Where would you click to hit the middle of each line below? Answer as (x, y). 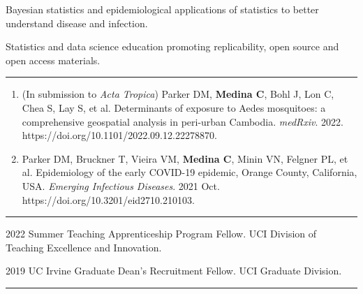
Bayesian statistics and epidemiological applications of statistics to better (162, 9)
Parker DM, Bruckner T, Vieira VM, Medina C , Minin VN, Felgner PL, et (185, 158)
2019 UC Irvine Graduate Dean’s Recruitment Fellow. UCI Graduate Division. (174, 271)
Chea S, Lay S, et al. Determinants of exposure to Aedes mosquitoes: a (174, 107)
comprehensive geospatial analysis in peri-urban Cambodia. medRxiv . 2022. (183, 121)
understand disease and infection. (77, 23)
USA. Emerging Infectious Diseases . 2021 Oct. (121, 185)
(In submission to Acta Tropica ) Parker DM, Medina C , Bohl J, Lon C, (178, 94)
